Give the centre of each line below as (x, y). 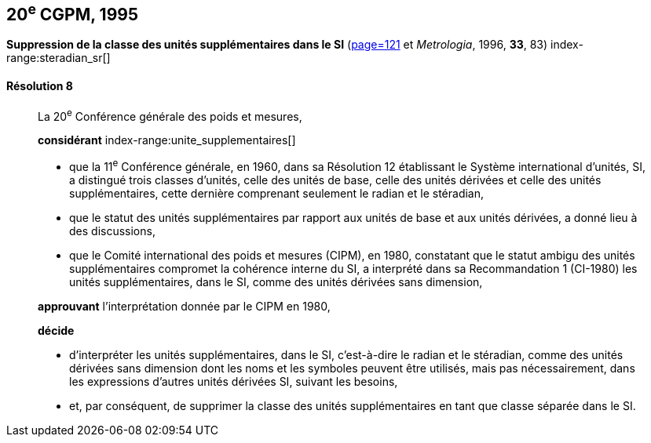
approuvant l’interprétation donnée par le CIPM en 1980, (184, 306)
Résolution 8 (40, 86)
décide (56, 330)
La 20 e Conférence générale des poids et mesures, (170, 115)
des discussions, (112, 231)
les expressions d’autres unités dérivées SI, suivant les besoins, (234, 381)
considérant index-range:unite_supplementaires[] (167, 140)
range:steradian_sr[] (59, 58)
